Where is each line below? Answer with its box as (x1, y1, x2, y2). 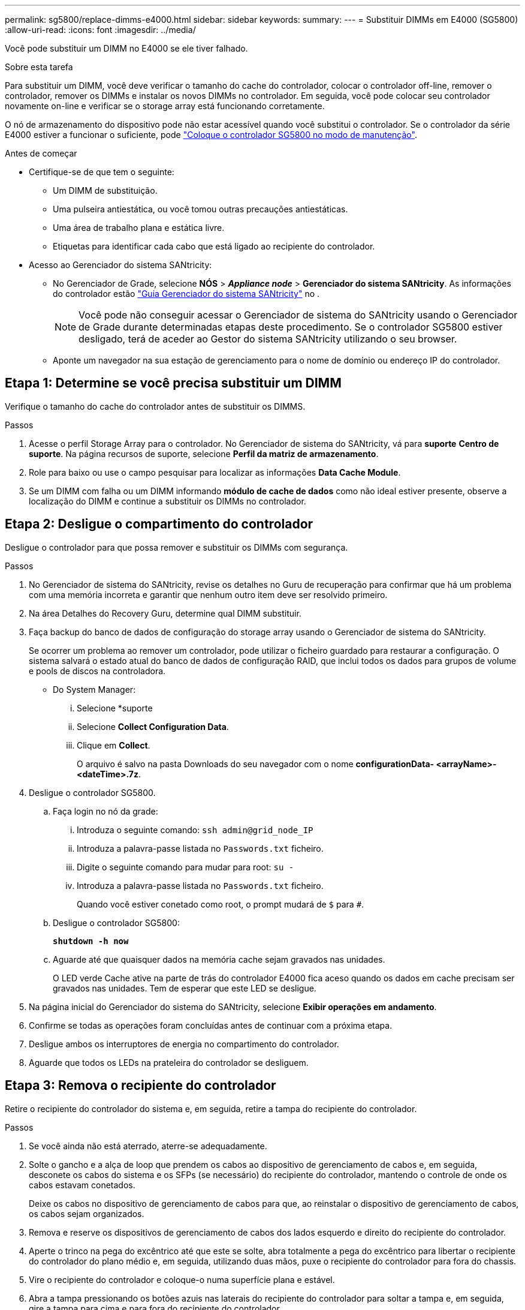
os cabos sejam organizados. (29, 1208, 144, 1219)
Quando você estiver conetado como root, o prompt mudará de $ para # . (77, 899, 364, 909)
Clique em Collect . (77, 740, 150, 750)
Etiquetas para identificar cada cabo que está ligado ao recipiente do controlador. (53, 241, 375, 251)
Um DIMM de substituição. (53, 185, 158, 196)
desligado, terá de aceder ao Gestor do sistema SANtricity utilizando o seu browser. (79, 333, 457, 345)
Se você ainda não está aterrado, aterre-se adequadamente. (29, 1140, 267, 1151)
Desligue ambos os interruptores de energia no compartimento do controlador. (29, 1038, 339, 1049)
